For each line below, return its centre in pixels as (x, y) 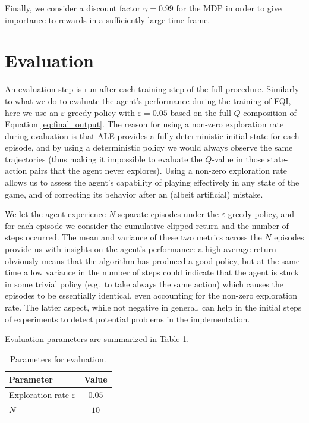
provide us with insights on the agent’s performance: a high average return (141, 249)
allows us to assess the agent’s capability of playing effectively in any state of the (152, 182)
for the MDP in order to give (229, 8)
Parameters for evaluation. (58, 358)
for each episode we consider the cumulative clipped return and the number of (147, 225)
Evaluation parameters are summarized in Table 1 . (97, 339)
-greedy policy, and (260, 214)
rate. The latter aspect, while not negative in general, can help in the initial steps (153, 307)
